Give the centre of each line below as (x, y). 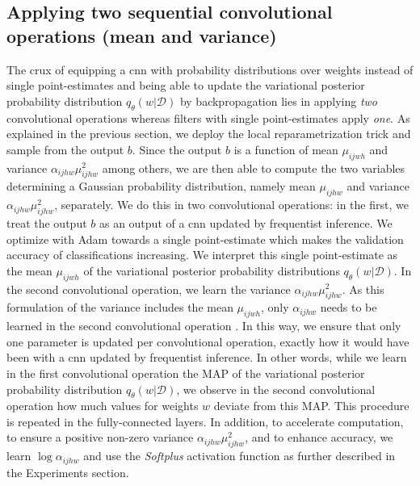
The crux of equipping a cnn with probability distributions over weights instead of (210, 69)
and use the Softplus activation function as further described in (239, 456)
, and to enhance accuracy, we (319, 437)
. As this (363, 289)
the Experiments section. (68, 472)
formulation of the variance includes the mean (120, 307)
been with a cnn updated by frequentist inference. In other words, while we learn (207, 357)
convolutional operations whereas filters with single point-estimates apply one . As (208, 117)
